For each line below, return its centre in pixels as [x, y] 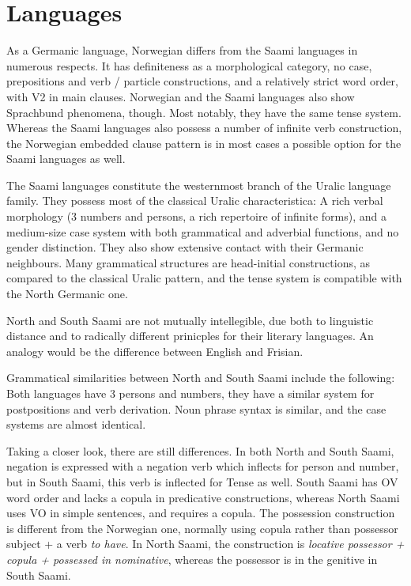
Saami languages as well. [66, 159]
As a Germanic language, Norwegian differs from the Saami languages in [182, 50]
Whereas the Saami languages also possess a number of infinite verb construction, [204, 128]
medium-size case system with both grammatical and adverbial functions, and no [203, 231]
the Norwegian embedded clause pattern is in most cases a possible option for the [204, 143]
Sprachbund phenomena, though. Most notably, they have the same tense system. [204, 112]
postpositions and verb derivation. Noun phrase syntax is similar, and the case [196, 408]
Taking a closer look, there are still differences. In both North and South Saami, [200, 450]
